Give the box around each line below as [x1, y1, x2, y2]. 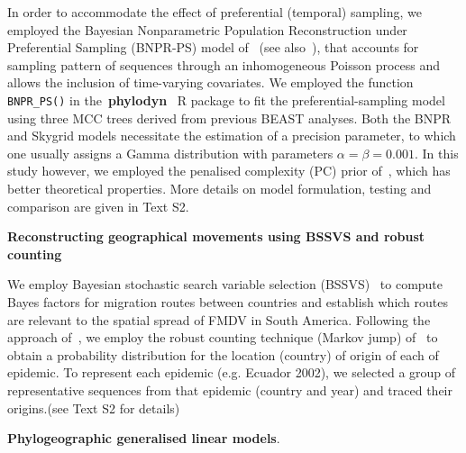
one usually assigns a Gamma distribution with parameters [7, 143, 334, 162]
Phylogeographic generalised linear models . [7, 429, 280, 448]
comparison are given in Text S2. [7, 196, 189, 215]
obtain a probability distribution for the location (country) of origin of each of [7, 345, 439, 364]
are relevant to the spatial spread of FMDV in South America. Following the [7, 310, 431, 329]
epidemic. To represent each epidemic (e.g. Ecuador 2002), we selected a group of [7, 363, 456, 382]
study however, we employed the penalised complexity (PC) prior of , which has [7, 161, 451, 180]
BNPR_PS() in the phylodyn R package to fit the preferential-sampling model [7, 90, 445, 109]
